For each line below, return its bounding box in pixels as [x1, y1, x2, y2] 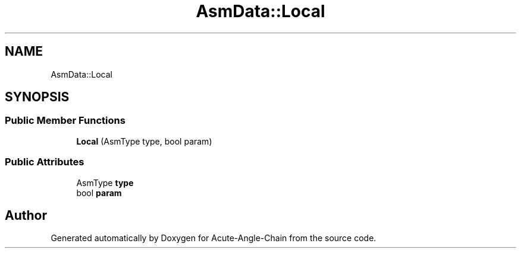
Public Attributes [5, 156, 84, 168]
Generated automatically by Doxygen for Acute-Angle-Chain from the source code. [51, 233, 376, 244]
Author [5, 207, 47, 223]
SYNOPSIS [5, 89, 70, 105]
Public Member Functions [5, 114, 125, 127]
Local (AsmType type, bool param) [76, 136, 212, 146]
